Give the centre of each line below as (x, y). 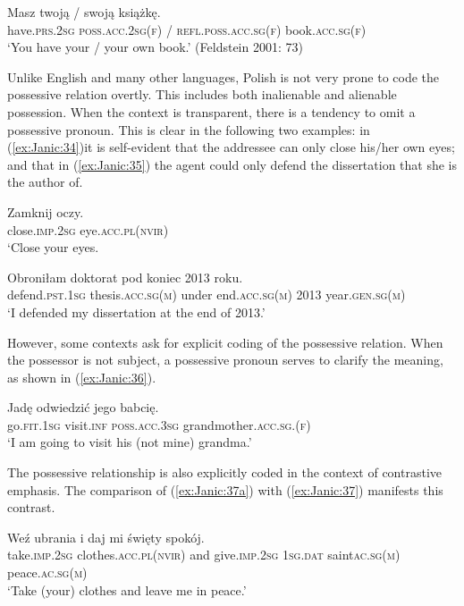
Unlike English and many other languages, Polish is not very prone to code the (224, 76)
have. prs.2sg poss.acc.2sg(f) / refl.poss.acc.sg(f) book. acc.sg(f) (187, 29)
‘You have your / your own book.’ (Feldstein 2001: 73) (155, 47)
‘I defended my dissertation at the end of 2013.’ (136, 311)
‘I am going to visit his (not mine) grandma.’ (130, 442)
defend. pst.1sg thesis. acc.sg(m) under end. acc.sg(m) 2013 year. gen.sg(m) (207, 295)
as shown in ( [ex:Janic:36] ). (82, 377)
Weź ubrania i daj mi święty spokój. (106, 537)
